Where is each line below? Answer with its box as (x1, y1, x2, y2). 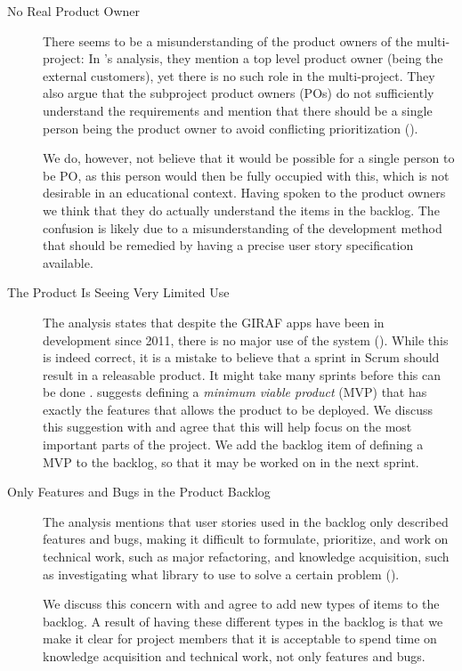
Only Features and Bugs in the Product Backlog (7, 482, 271, 501)
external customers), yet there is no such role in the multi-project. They (43, 66, 435, 85)
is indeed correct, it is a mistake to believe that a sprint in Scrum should (43, 348, 440, 367)
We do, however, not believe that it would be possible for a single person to (43, 149, 455, 167)
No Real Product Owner (7, 2, 141, 20)
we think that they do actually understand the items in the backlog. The (43, 200, 440, 219)
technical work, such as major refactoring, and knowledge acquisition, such (43, 547, 450, 566)
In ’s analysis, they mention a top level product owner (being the (88, 49, 443, 68)
